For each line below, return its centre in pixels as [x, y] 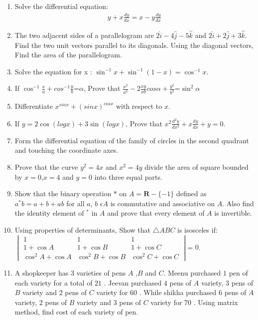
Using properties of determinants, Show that [82, 230]
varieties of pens [101, 272]
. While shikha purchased [178, 292]
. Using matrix [216, 302]
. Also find [238, 203]
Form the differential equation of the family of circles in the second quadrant [132, 140]
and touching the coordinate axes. [66, 150]
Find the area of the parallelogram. [68, 55]
